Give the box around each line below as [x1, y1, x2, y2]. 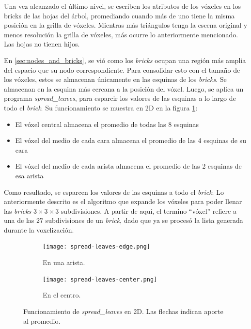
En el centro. [43, 290, 81, 300]
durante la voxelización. [4, 224, 74, 235]
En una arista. [43, 257, 85, 267]
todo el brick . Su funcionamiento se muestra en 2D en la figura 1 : [4, 102, 198, 112]
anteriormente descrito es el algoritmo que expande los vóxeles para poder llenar [4, 196, 242, 206]
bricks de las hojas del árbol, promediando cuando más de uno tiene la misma [4, 10, 235, 20]
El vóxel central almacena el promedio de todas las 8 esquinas [15, 119, 199, 129]
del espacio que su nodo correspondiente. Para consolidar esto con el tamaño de [4, 64, 240, 75]
